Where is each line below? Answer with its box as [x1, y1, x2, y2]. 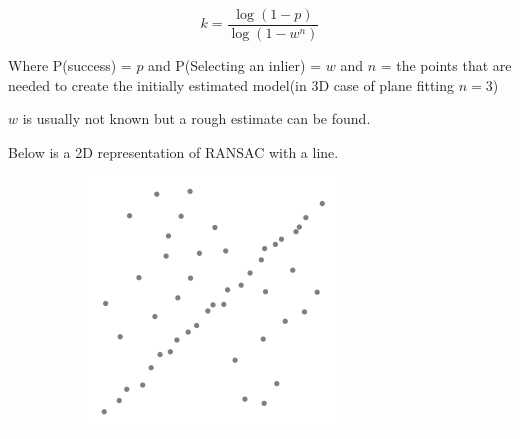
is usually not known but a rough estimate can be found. [22, 108, 371, 129]
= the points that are [380, 55, 512, 76]
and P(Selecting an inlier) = [148, 55, 322, 76]
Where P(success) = [8, 55, 132, 76]
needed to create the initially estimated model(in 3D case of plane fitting [8, 74, 455, 95]
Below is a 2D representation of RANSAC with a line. [8, 141, 339, 162]
